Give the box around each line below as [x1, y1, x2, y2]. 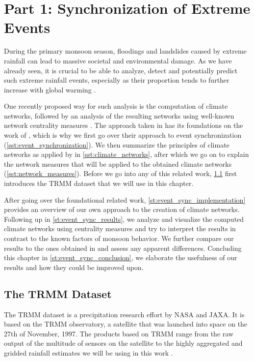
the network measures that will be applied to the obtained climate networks [4, 158, 232, 169]
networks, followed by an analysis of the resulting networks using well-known [4, 110, 234, 120]
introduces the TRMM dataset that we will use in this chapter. [4, 178, 194, 188]
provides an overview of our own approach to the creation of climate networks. [4, 204, 240, 214]
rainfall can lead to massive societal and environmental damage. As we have [4, 55, 232, 65]
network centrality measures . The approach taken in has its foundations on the [4, 120, 243, 130]
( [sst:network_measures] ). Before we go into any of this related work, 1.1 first [4, 168, 237, 179]
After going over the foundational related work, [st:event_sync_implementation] [4, 194, 246, 205]
